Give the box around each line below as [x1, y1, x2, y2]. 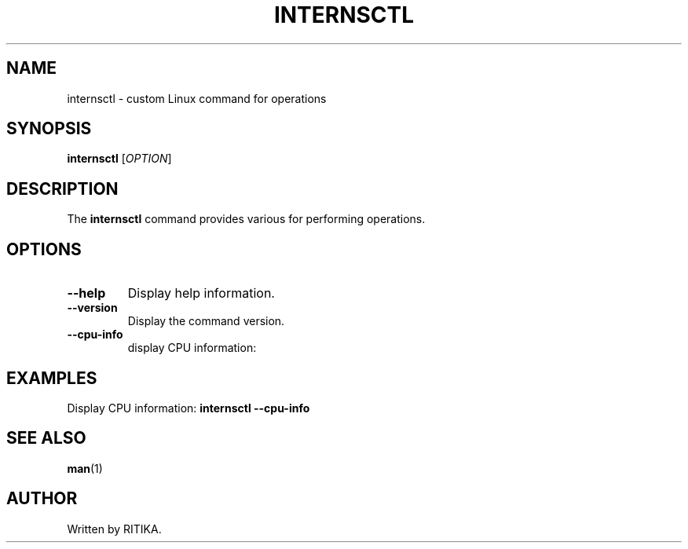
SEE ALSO [6, 428, 86, 448]
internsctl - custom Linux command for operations [67, 91, 327, 105]
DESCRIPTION [6, 178, 119, 199]
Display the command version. [127, 314, 285, 328]
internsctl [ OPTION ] [67, 152, 172, 166]
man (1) [67, 461, 103, 475]
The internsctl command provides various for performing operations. [67, 212, 426, 226]
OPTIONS [6, 239, 82, 259]
